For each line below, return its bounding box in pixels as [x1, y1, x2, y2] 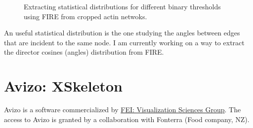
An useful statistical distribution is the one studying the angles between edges [4, 28, 240, 38]
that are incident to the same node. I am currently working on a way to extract [4, 37, 245, 47]
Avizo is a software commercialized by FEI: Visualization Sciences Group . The [4, 104, 241, 115]
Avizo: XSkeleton [4, 76, 123, 96]
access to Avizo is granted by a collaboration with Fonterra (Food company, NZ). [4, 114, 250, 124]
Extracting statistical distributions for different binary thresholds [24, 1, 221, 11]
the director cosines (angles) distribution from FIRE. [4, 47, 164, 57]
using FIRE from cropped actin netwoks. [24, 11, 147, 21]
